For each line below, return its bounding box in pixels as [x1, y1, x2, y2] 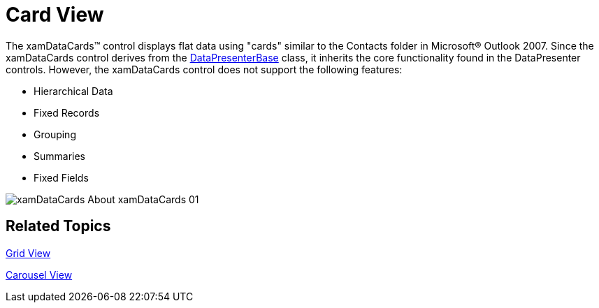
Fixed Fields [34, 171, 89, 184]
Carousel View [6, 268, 73, 281]
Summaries [34, 149, 85, 162]
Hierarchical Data [34, 85, 113, 97]
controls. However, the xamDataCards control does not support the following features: [6, 63, 403, 75]
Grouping [34, 128, 76, 140]
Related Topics [6, 217, 111, 235]
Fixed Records [34, 106, 100, 119]
